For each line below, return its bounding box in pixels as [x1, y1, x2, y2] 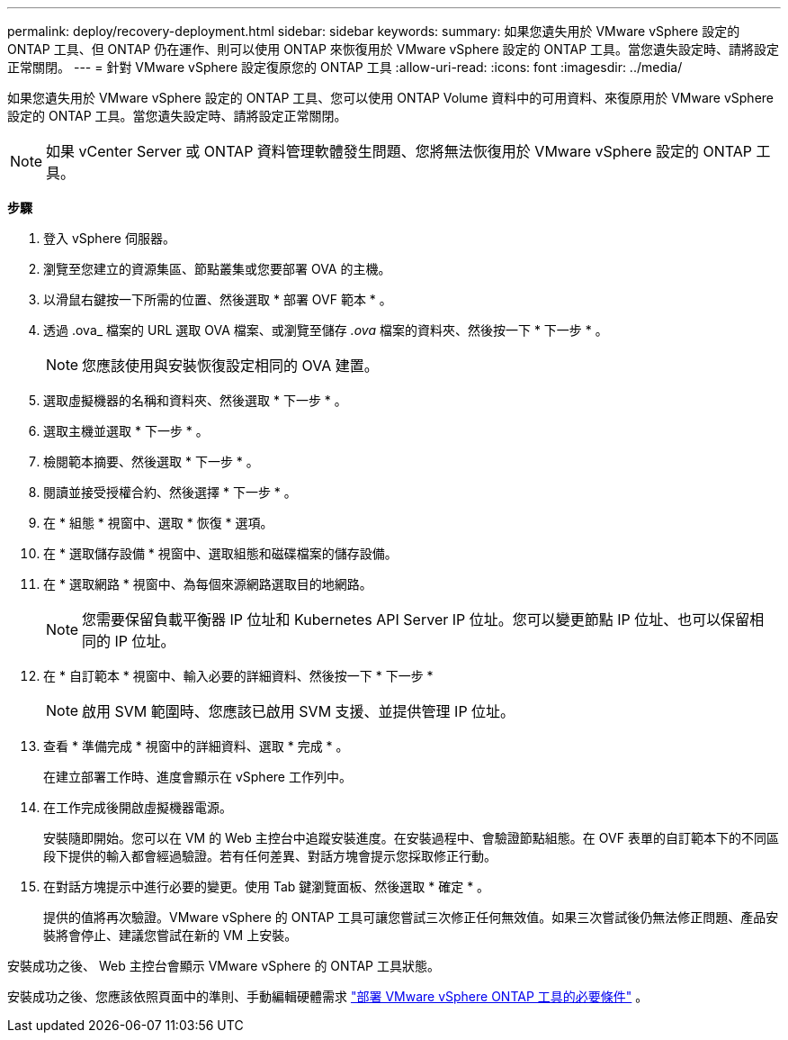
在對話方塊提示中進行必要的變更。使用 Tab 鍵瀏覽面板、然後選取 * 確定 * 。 [43, 879, 490, 894]
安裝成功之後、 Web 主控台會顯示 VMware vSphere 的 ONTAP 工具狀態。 [7, 958, 440, 973]
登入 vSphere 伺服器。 [43, 231, 175, 246]
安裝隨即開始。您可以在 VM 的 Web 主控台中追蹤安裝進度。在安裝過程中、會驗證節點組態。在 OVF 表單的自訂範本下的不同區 [43, 830, 779, 846]
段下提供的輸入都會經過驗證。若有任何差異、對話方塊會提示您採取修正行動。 [43, 848, 497, 864]
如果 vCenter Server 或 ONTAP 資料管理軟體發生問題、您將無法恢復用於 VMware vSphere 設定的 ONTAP [46, 142, 752, 160]
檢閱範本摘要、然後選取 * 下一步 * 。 [43, 454, 259, 469]
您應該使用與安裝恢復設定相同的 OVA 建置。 [82, 357, 379, 375]
